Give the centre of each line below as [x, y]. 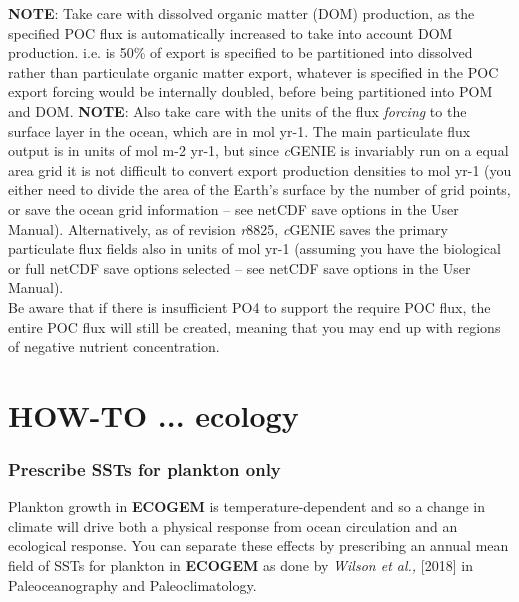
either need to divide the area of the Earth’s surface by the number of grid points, [259, 189]
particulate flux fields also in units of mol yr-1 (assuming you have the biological [254, 248]
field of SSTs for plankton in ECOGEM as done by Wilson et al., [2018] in [240, 565]
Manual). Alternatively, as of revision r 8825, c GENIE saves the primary [228, 228]
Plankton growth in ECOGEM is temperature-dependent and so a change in [247, 506]
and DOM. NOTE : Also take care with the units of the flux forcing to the [237, 110]
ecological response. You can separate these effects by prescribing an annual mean [258, 545]
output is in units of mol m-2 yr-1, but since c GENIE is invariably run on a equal [258, 150]
